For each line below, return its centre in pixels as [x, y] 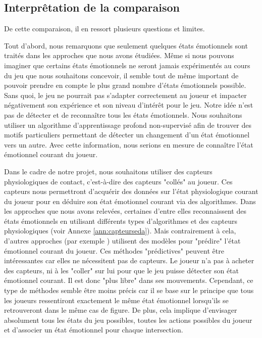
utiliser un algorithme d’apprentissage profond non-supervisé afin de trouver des [128, 125]
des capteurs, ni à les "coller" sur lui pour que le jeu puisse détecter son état [121, 270]
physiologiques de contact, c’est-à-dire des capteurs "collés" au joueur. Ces [118, 181]
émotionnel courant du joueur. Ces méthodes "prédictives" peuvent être [114, 250]
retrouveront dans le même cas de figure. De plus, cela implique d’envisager [121, 310]
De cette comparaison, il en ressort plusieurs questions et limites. [104, 29]
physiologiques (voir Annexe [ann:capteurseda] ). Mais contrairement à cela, [120, 231]
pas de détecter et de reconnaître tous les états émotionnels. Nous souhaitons [123, 114]
